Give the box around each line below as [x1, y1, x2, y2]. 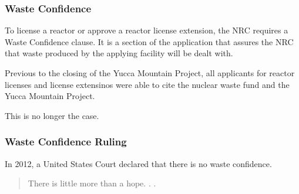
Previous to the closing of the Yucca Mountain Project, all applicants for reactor [5, 67, 295, 79]
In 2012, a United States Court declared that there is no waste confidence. [5, 157, 272, 169]
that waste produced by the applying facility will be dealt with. [5, 47, 233, 59]
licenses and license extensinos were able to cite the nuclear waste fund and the [5, 78, 290, 90]
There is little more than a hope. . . [28, 177, 156, 189]
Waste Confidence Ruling [5, 134, 127, 149]
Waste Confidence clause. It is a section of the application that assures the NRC [5, 35, 294, 47]
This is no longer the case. [5, 109, 99, 121]
